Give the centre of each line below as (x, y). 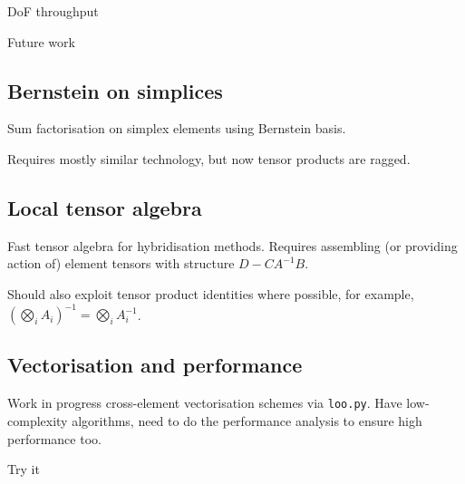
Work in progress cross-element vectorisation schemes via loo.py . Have (205, 403)
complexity (38, 420)
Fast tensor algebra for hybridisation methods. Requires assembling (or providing (232, 245)
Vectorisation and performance (155, 365)
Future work (41, 41)
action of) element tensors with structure (121, 263)
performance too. (54, 438)
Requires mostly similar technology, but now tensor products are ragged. (209, 158)
